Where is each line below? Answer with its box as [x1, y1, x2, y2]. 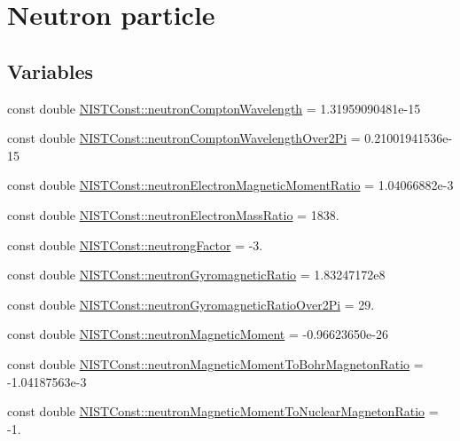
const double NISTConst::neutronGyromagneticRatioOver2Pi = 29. [7, 295, 375, 313]
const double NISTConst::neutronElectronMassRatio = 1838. [7, 205, 339, 224]
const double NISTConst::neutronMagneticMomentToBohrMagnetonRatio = [7, 354, 424, 373]
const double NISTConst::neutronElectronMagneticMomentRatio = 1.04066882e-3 [7, 176, 454, 194]
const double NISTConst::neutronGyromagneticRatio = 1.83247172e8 [7, 265, 386, 284]
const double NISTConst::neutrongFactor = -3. [7, 235, 263, 254]
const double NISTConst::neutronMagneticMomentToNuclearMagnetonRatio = [7, 402, 439, 421]
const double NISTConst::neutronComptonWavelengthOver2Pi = [7, 129, 361, 147]
